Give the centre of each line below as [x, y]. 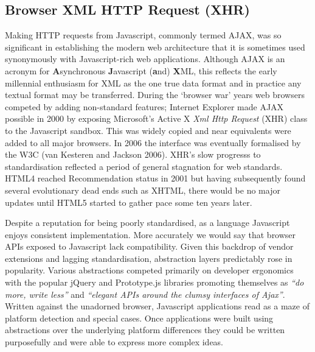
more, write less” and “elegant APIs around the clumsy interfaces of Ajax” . [145, 294]
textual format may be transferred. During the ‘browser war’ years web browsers [155, 95]
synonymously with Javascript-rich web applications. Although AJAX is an [145, 59]
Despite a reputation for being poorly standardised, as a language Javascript [147, 223]
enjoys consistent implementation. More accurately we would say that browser [151, 234]
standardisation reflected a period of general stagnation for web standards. [144, 166]
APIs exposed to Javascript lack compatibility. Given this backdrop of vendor [149, 246]
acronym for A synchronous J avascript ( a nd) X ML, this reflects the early [141, 70]
